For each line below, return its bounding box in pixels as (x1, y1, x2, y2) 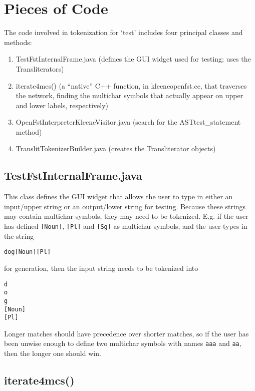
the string (4, 230, 34, 241)
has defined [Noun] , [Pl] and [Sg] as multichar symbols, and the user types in (4, 221, 247, 231)
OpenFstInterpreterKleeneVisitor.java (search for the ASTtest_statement (16, 117, 241, 127)
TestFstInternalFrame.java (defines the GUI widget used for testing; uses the (16, 54, 251, 64)
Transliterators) (16, 63, 64, 74)
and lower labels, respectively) (16, 100, 108, 110)
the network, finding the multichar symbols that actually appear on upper (16, 90, 243, 101)
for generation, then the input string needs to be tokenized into (4, 262, 198, 273)
